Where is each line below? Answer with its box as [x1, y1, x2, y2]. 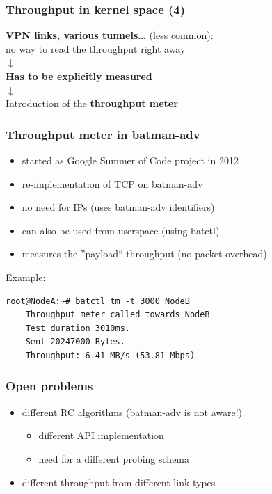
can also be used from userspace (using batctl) [22, 223, 220, 237]
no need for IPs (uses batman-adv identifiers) [22, 200, 215, 214]
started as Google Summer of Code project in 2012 [22, 153, 239, 167]
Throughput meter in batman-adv [6, 125, 200, 143]
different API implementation [38, 428, 164, 443]
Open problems [6, 377, 93, 395]
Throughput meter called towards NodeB [25, 310, 210, 320]
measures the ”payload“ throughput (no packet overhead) [22, 246, 267, 261]
